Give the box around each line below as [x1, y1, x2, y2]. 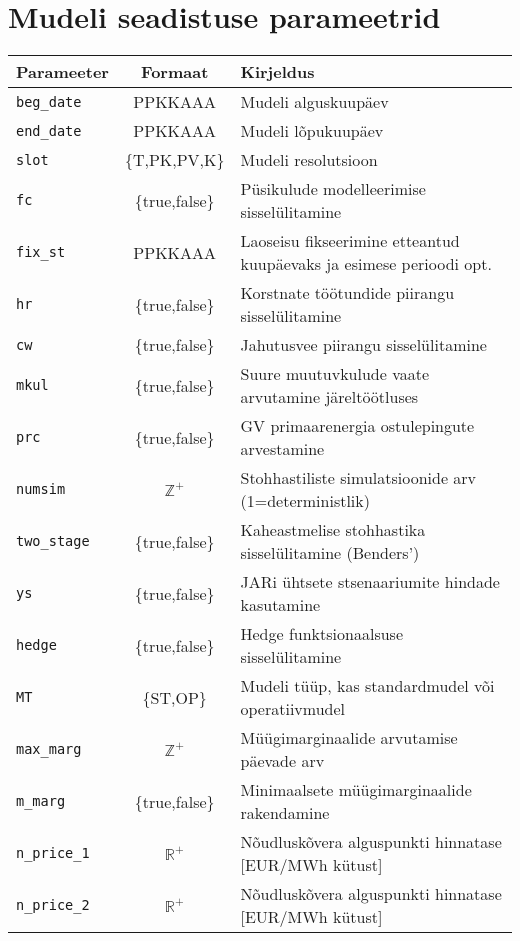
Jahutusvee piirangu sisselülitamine [240, 333, 487, 357]
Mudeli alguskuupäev [240, 90, 389, 114]
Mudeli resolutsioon [240, 148, 378, 172]
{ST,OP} [142, 685, 207, 709]
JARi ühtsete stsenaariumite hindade [240, 570, 500, 594]
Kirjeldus [240, 60, 315, 84]
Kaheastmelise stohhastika [240, 518, 426, 542]
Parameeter [16, 60, 109, 84]
